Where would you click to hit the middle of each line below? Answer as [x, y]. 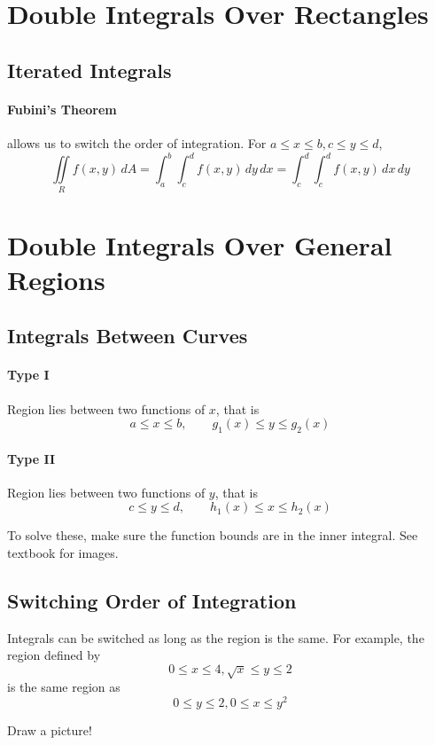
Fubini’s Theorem [62, 109]
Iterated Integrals [89, 70]
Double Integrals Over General [200, 244]
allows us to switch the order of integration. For [137, 142]
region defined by [54, 655]
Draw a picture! [50, 729]
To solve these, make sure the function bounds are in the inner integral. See [213, 535]
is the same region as [64, 687]
